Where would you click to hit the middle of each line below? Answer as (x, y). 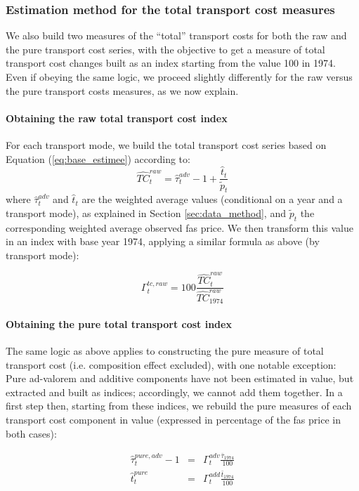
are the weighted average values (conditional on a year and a (212, 199)
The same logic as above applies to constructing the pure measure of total (165, 351)
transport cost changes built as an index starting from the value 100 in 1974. (171, 63)
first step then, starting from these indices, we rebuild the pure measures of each (179, 406)
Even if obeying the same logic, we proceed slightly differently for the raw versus (179, 77)
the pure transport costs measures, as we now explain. (122, 90)
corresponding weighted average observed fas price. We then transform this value (179, 227)
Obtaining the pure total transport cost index (119, 323)
